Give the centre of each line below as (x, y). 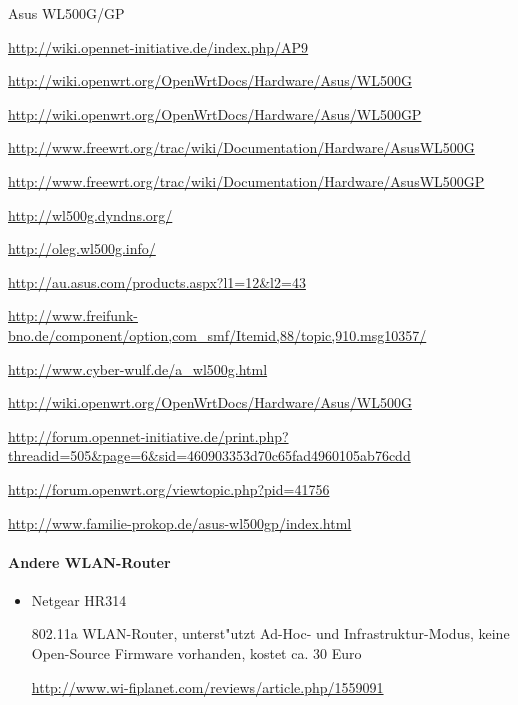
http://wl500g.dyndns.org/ (90, 214)
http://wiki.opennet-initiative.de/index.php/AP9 (158, 46)
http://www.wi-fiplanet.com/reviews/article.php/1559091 (207, 686)
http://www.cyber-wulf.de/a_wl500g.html (138, 368)
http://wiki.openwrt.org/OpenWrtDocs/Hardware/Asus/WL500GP (215, 113)
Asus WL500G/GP (66, 13)
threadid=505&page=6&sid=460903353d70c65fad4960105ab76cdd (209, 455)
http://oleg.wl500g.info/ (82, 248)
